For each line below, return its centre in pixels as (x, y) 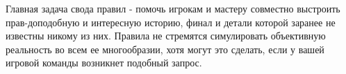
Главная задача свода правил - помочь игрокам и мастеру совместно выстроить (173, 8)
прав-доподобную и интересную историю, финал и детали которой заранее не (171, 22)
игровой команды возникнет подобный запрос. (104, 63)
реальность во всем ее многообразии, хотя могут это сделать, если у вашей (165, 49)
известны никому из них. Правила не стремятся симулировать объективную (166, 36)
